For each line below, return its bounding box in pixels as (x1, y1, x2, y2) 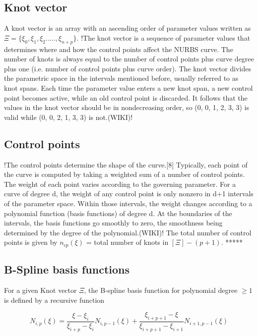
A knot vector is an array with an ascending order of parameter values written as (4, 23, 251, 33)
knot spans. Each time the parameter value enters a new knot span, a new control (4, 82, 253, 93)
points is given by (4, 237, 58, 247)
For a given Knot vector (4, 284, 77, 295)
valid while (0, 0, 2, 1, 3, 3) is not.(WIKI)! (4, 112, 133, 122)
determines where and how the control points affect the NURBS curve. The (4, 44, 233, 54)
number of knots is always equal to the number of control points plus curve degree (4, 54, 254, 64)
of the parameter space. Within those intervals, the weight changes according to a (4, 198, 253, 208)
